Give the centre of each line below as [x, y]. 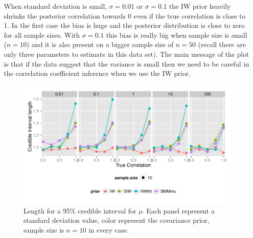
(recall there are [222, 44]
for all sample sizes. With [42, 35]
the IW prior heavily [200, 6]
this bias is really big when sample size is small [176, 35]
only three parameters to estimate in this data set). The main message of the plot [126, 54]
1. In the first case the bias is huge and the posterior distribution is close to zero [124, 25]
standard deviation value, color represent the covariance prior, [116, 220]
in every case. [109, 229]
